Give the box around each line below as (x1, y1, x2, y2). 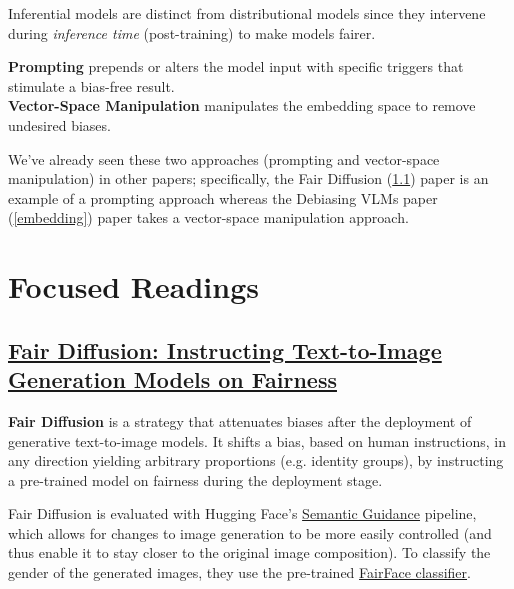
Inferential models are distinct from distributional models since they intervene (8, 3, 486, 23)
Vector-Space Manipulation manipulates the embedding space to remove (8, 95, 476, 116)
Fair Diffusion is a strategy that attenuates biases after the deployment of (8, 410, 472, 431)
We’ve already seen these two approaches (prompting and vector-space (8, 148, 440, 169)
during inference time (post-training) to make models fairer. (8, 22, 376, 43)
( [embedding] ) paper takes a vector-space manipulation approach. (8, 207, 409, 228)
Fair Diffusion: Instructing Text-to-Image (8, 334, 442, 365)
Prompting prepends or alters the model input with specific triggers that (8, 56, 464, 77)
